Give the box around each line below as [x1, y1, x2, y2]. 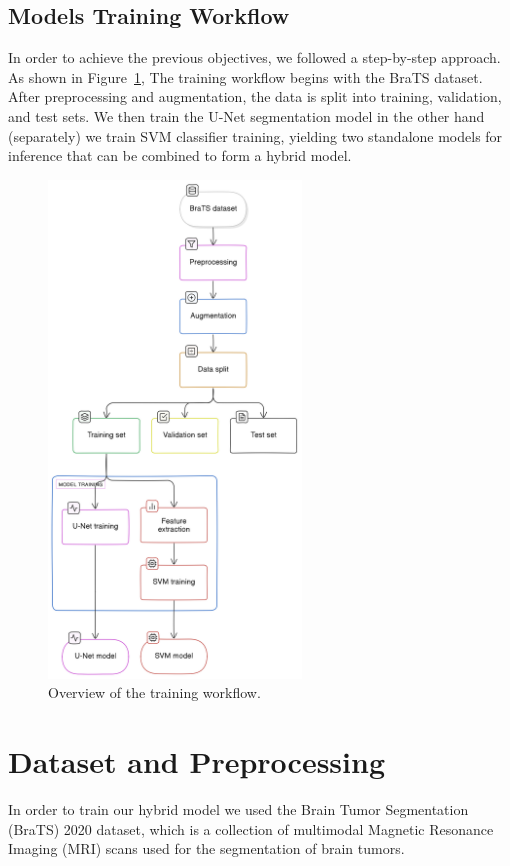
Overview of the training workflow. [48, 682, 261, 703]
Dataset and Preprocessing [8, 741, 385, 782]
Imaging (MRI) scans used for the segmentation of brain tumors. [8, 838, 405, 859]
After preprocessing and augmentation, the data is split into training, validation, [8, 86, 502, 107]
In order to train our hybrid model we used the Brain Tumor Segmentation [8, 799, 469, 820]
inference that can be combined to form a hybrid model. [8, 145, 352, 166]
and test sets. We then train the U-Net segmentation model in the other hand [8, 105, 485, 126]
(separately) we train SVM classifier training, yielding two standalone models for [8, 125, 503, 146]
